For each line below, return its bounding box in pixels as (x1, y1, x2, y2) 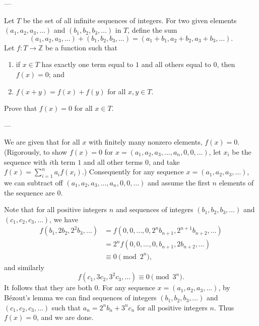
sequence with (4, 156, 47, 167)
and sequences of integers (115, 204, 193, 215)
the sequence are (4, 187, 55, 198)
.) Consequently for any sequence (82, 166, 184, 177)
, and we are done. (37, 312, 94, 322)
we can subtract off (4, 177, 63, 187)
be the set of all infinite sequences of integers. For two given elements (23, 15, 237, 25)
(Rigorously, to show (4, 146, 68, 157)
